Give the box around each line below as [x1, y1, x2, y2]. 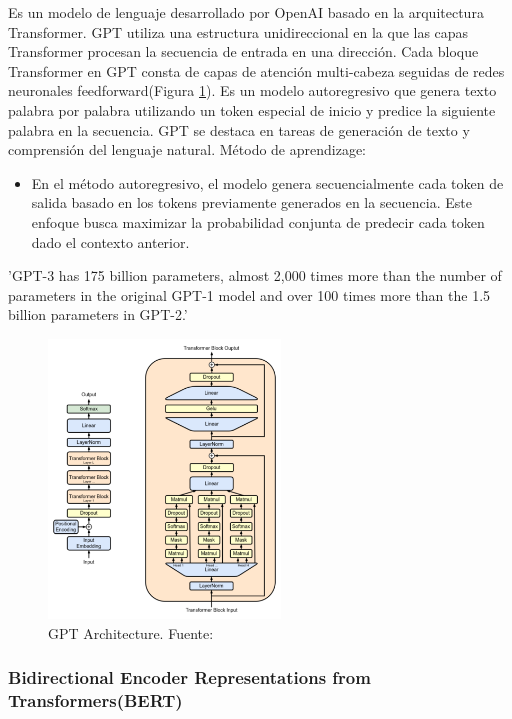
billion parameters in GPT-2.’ [8, 304, 188, 325]
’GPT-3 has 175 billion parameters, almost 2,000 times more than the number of [8, 265, 502, 286]
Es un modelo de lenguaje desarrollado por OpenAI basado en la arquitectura [8, 2, 484, 22]
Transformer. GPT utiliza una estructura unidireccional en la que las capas [8, 21, 469, 42]
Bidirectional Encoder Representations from [8, 665, 371, 690]
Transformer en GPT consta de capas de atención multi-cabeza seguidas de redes [8, 60, 505, 81]
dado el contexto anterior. [31, 231, 190, 252]
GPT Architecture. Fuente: [48, 622, 214, 643]
